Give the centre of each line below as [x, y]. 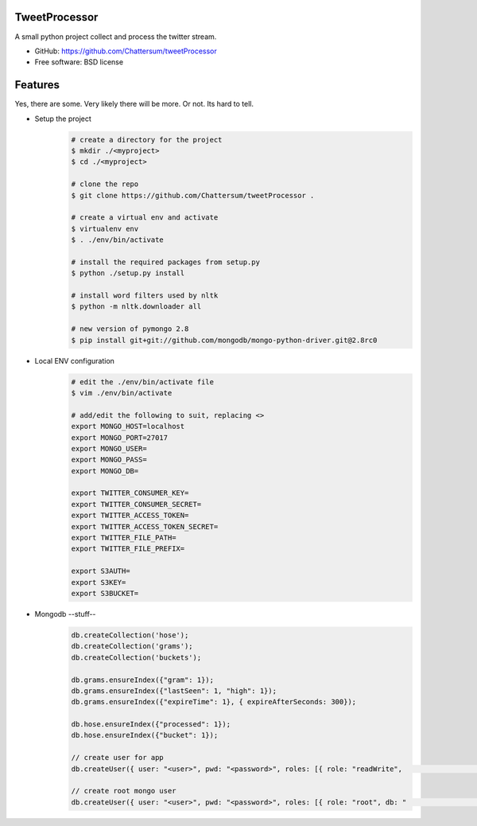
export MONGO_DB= [105, 471]
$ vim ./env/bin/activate [122, 393]
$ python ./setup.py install [128, 273]
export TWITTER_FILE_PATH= [124, 538]
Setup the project [63, 119]
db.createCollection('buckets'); [136, 657]
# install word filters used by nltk [145, 296]
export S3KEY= [99, 582]
